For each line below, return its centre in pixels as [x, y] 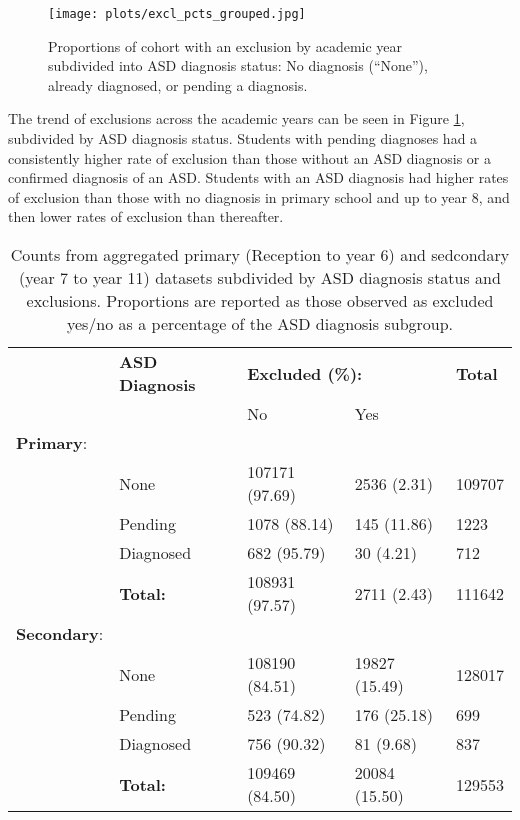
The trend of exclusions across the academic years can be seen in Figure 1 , [236, 118]
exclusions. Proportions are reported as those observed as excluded [260, 300]
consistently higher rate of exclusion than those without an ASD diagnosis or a [250, 157]
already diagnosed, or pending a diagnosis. [178, 84]
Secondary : [60, 633]
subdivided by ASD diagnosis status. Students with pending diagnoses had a [243, 138]
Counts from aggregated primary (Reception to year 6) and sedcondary [260, 254]
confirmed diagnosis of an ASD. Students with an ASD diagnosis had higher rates [258, 177]
